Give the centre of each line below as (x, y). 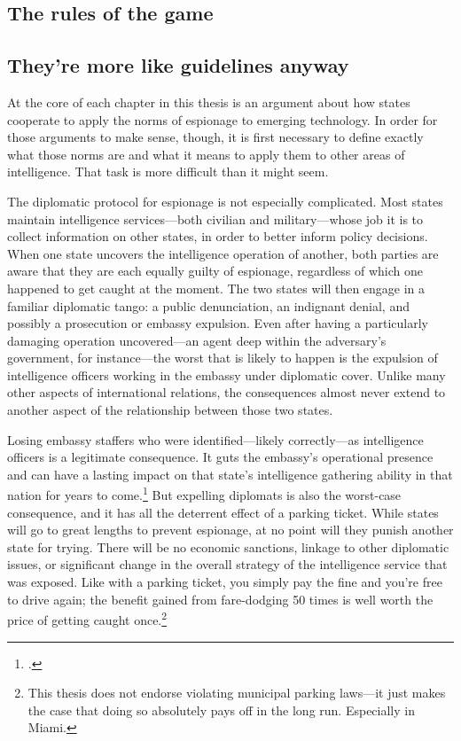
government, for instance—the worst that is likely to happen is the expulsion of (223, 358)
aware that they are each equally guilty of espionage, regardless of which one (215, 271)
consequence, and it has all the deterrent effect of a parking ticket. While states (223, 512)
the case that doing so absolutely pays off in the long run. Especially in (221, 710)
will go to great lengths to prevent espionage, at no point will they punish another (230, 530)
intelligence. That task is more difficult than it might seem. (168, 172)
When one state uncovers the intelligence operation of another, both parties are (223, 253)
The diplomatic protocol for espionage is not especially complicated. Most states (225, 201)
